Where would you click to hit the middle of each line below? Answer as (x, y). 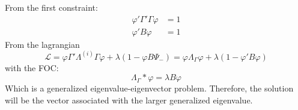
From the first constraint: (51, 7)
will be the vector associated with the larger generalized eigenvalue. (129, 100)
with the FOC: (32, 67)
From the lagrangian (42, 44)
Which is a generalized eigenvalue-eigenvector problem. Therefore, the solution (149, 88)
